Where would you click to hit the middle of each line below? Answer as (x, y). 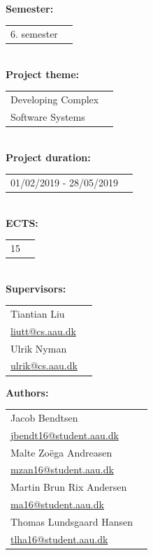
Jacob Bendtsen (44, 417)
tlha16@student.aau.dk (59, 539)
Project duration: (48, 157)
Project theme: (43, 74)
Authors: (27, 392)
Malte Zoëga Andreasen (61, 452)
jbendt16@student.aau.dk (65, 435)
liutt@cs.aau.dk (43, 331)
